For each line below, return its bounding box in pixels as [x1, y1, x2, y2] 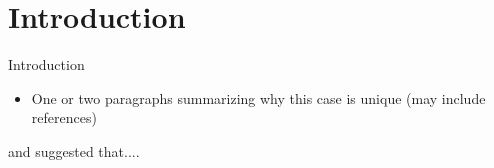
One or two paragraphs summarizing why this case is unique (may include [31, 87, 486, 108]
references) [31, 107, 97, 128]
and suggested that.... [8, 140, 140, 161]
